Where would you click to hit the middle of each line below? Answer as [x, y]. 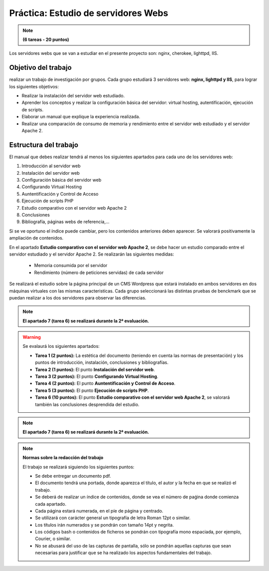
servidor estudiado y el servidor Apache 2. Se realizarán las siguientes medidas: [92, 254]
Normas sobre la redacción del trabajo [63, 458]
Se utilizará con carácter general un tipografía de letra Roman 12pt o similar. [113, 518]
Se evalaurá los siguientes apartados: [61, 346]
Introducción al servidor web [51, 166]
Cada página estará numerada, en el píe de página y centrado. [99, 511]
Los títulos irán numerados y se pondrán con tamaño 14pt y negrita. [104, 525]
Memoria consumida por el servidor [71, 266]
